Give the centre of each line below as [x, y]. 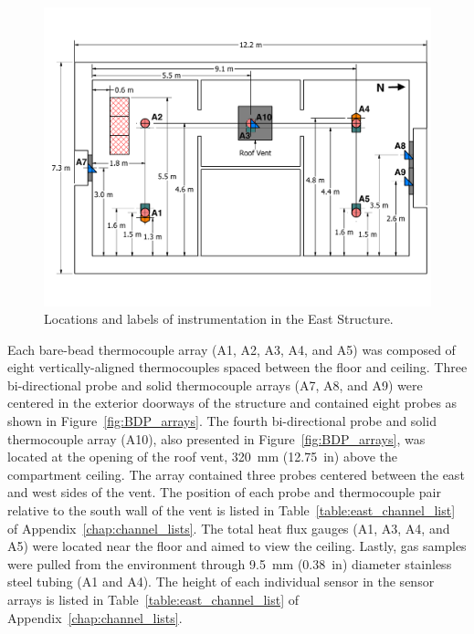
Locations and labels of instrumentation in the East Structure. [219, 319]
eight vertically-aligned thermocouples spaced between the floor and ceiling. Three [237, 367]
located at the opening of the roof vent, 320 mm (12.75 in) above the [203, 457]
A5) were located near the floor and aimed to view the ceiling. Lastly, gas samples [237, 546]
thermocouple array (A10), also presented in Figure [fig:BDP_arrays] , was [216, 438]
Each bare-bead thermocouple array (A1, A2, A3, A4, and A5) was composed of [232, 349]
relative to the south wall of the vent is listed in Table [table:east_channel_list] [232, 510]
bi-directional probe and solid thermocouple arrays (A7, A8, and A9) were [215, 385]
